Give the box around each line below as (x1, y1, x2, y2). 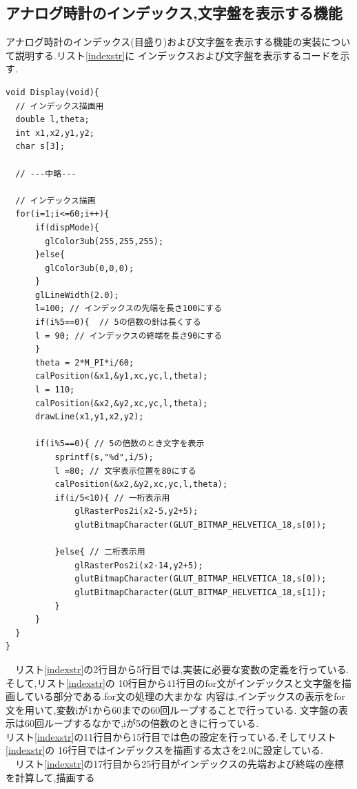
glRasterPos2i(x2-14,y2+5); (74, 560, 203, 570)
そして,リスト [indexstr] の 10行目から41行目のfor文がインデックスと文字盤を (6, 675, 342, 690)
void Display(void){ (6, 87, 100, 97)
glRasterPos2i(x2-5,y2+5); (74, 506, 198, 517)
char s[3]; (15, 141, 65, 152)
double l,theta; (15, 114, 90, 125)
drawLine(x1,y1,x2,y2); (34, 412, 144, 422)
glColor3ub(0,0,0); (45, 263, 134, 273)
